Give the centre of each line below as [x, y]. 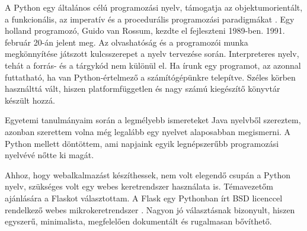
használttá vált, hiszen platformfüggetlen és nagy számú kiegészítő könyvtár [143, 89]
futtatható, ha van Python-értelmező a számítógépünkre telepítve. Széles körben [150, 77]
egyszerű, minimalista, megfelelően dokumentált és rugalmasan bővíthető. [138, 221]
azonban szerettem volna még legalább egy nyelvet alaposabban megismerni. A [148, 131]
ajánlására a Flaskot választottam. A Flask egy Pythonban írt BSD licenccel [144, 198]
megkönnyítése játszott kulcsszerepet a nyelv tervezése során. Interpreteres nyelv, [152, 54]
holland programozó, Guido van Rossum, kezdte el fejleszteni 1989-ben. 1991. [145, 31]
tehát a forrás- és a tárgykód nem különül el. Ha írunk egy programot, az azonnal [153, 65]
